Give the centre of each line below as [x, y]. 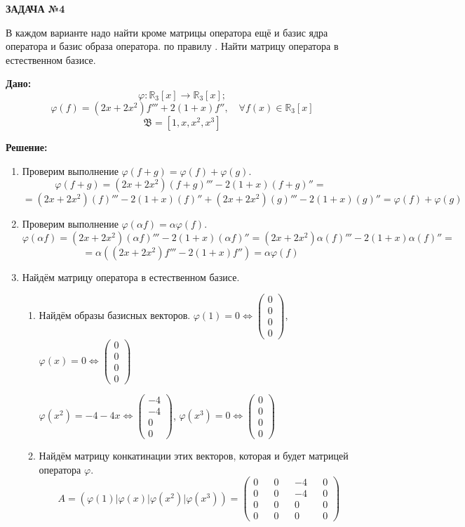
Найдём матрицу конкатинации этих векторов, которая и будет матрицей [194, 455]
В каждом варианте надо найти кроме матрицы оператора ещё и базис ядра [167, 32]
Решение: [27, 147]
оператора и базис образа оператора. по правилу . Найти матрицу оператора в [172, 46]
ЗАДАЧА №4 [35, 8]
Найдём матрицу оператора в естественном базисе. [131, 276]
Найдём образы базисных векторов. [115, 314]
